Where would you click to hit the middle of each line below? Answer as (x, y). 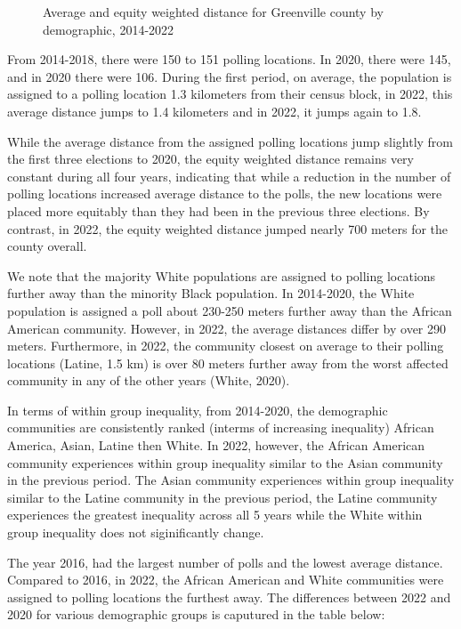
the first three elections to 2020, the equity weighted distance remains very (210, 159)
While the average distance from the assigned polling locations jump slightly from (230, 141)
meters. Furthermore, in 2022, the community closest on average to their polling (226, 346)
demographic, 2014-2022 (109, 29)
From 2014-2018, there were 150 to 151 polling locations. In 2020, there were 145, (229, 59)
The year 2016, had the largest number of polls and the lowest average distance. (225, 562)
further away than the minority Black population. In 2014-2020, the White (211, 293)
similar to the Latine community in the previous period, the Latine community (222, 497)
